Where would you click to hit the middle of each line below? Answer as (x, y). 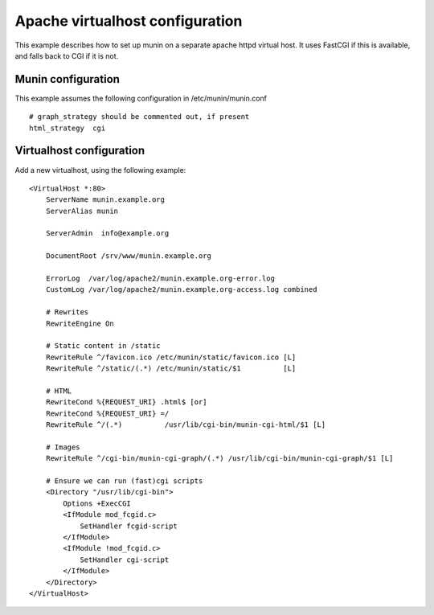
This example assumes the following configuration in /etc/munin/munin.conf (141, 98)
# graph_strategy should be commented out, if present (139, 117)
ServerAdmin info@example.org (107, 234)
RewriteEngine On (80, 323)
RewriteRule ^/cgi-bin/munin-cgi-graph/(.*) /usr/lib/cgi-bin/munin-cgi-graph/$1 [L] (219, 459)
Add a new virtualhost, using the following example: (100, 170)
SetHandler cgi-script (125, 560)
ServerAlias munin (82, 211)
